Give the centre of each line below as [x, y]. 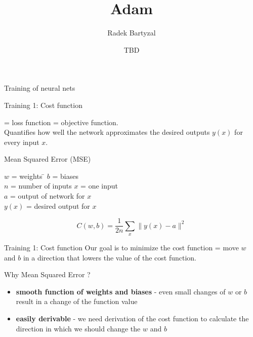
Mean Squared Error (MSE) [48, 159]
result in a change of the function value [77, 301]
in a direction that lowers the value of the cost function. [110, 257]
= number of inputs [41, 186]
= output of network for [48, 196]
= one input [99, 186]
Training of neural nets [40, 88]
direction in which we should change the [78, 328]
